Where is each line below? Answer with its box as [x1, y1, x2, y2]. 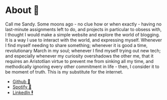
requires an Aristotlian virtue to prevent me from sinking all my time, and [5, 58, 154, 64]
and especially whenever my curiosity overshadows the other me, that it [5, 52, 153, 59]
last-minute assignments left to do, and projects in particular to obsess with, [5, 26, 162, 32]
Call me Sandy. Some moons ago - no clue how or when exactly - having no [5, 21, 161, 27]
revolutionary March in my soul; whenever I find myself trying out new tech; [5, 47, 161, 53]
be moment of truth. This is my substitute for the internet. [5, 68, 123, 74]
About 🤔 [5, 4, 39, 16]
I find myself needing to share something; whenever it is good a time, [5, 42, 148, 48]
